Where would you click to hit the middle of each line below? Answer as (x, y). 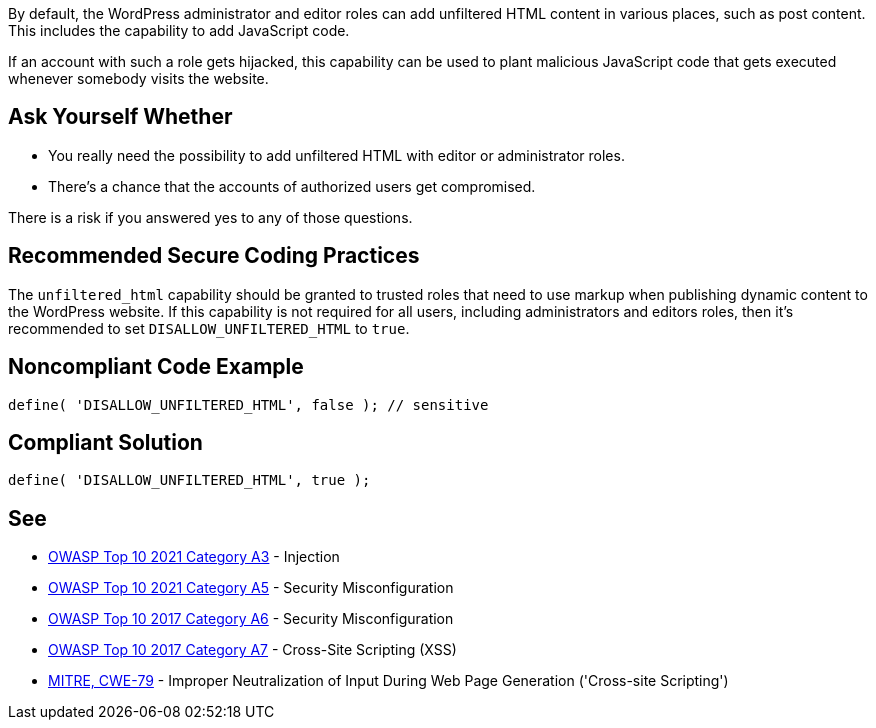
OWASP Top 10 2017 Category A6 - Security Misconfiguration (251, 619)
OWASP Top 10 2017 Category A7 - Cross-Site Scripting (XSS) (252, 650)
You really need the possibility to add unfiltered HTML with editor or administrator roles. (336, 155)
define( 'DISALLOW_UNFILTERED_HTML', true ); (189, 480)
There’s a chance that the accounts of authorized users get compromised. (292, 186)
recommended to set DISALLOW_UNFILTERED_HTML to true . (209, 328)
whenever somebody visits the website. (138, 78)
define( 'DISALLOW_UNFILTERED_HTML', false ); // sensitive (248, 404)
